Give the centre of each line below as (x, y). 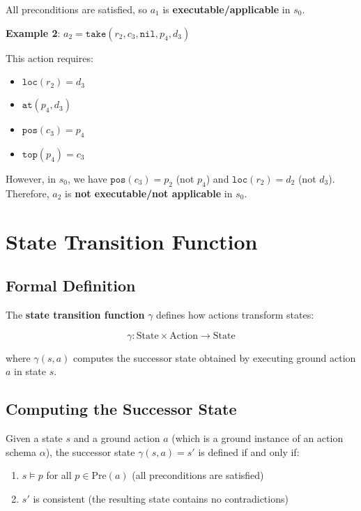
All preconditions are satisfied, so (76, 9)
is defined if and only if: (249, 451)
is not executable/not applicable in (149, 193)
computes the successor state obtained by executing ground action (215, 357)
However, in (31, 178)
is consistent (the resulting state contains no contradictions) (161, 498)
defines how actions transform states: (235, 314)
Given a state (34, 437)
